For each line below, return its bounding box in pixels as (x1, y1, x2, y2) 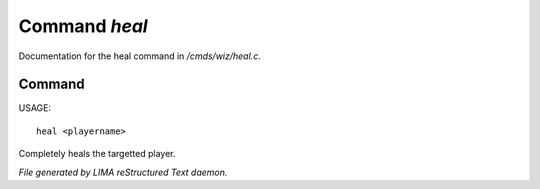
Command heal (18, 15, 149, 37)
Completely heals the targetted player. (18, 148, 176, 160)
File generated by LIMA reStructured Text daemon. (18, 166, 228, 178)
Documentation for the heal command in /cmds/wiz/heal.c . (18, 50, 262, 62)
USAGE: (18, 102, 52, 114)
